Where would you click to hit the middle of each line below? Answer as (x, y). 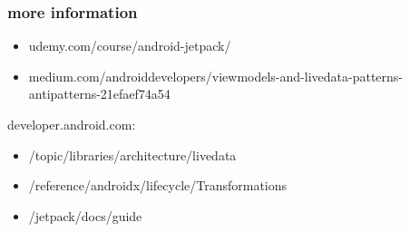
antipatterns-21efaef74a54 (99, 94)
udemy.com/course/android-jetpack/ (130, 46)
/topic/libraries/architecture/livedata (132, 155)
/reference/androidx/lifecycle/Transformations (158, 185)
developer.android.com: (72, 124)
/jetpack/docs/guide (85, 215)
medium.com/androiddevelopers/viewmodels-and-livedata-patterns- (215, 76)
